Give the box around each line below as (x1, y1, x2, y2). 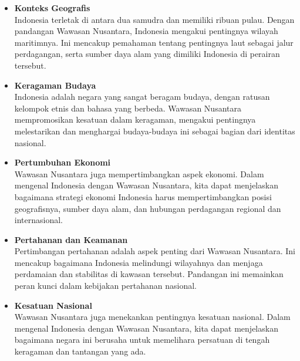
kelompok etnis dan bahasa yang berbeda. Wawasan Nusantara (14, 102, 241, 114)
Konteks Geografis (14, 2, 90, 14)
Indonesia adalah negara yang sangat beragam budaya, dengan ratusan (14, 90, 270, 103)
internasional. (14, 214, 63, 226)
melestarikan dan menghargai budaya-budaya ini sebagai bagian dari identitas (14, 124, 295, 137)
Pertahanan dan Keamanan (14, 233, 128, 245)
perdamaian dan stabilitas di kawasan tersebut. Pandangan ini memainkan (14, 268, 284, 280)
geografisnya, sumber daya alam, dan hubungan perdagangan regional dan (14, 202, 281, 214)
